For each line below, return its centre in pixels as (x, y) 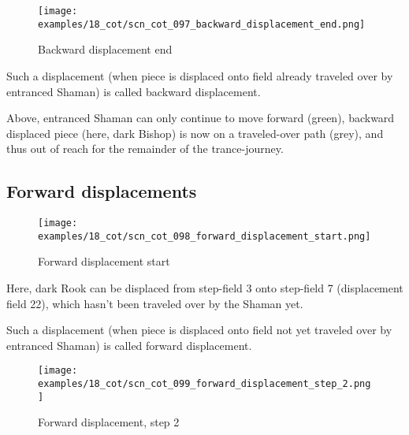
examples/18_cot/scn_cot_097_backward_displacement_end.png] (202, 24)
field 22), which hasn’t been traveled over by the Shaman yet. (155, 303)
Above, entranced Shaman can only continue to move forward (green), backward (201, 118)
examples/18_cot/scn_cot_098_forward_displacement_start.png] (204, 236)
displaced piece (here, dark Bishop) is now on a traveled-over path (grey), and (195, 133)
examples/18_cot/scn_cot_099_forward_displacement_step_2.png (204, 384)
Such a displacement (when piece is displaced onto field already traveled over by (200, 75)
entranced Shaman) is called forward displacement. (129, 345)
